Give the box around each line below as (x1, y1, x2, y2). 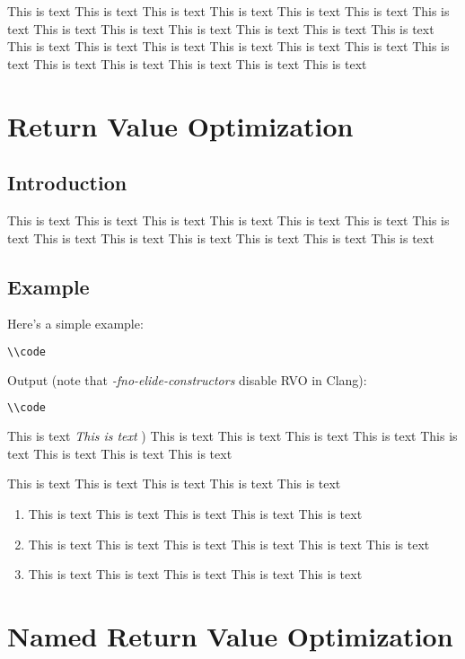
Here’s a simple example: (7, 314, 144, 333)
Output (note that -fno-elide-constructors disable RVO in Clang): (7, 370, 367, 389)
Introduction (7, 169, 127, 197)
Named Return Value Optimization (7, 618, 453, 655)
